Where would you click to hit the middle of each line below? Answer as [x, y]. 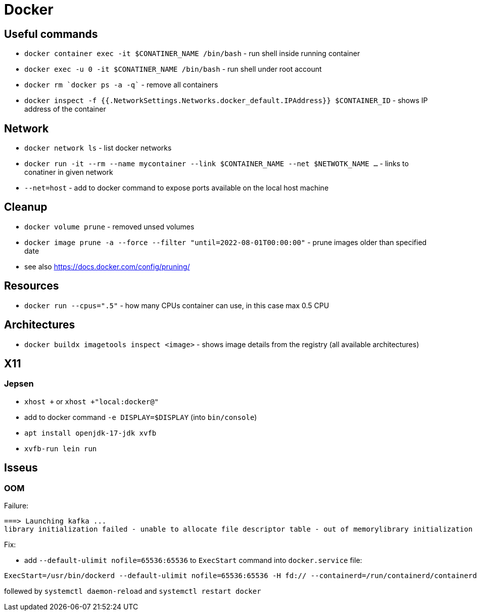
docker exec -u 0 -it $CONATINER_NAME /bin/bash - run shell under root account [173, 69]
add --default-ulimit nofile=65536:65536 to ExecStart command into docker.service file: [193, 560]
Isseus [21, 468]
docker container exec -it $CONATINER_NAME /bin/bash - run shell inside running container [192, 54]
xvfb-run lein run [61, 448]
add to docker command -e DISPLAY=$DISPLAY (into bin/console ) [141, 417]
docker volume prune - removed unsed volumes [109, 226]
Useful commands [51, 34]
